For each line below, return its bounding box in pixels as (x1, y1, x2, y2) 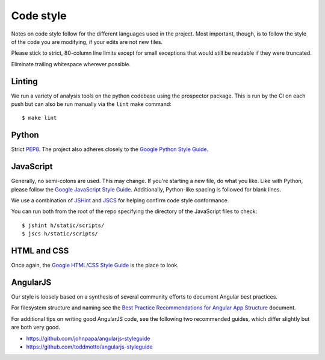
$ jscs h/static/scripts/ (22, 231, 99, 237)
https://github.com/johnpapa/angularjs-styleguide (26, 335, 150, 342)
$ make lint (22, 114, 57, 122)
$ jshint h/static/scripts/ (22, 222, 105, 229)
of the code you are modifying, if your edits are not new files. (11, 38, 162, 45)
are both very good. (11, 324, 60, 331)
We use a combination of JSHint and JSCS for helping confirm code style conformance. (11, 197, 229, 204)
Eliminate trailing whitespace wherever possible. (11, 60, 131, 67)
